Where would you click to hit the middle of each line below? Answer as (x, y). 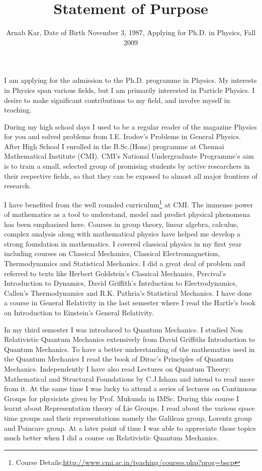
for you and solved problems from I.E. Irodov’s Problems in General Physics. (122, 136)
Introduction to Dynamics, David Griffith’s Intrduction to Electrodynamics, (121, 283)
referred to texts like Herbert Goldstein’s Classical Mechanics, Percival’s (115, 273)
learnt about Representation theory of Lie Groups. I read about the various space (129, 408)
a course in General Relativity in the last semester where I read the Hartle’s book (130, 303)
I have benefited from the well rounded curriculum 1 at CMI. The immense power (129, 203)
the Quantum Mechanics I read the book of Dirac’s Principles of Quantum (119, 359)
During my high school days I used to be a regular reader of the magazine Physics (130, 126)
